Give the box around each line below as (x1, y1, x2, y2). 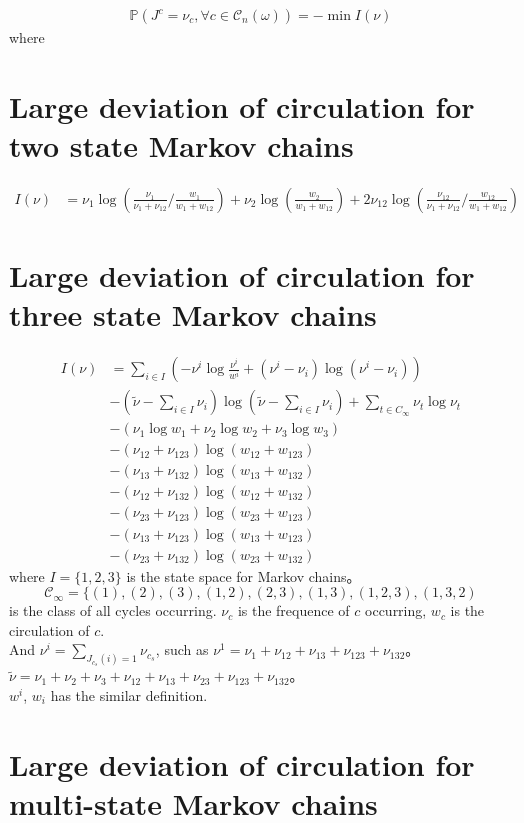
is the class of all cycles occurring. (9, 600, 217, 621)
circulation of (9, 619, 90, 640)
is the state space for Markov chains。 (126, 565, 361, 586)
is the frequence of (237, 600, 350, 621)
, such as (155, 639, 209, 660)
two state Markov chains (9, 125, 354, 165)
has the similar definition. (50, 684, 208, 705)
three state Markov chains (9, 294, 377, 335)
